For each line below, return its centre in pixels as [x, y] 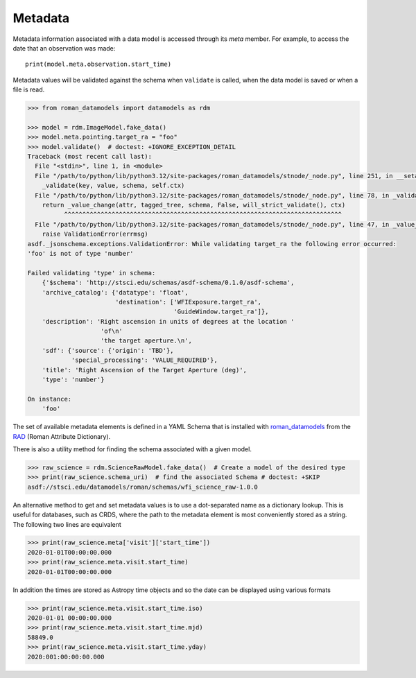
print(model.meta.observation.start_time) [98, 64]
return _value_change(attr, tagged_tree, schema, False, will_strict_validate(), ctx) [194, 205]
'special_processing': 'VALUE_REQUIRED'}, [144, 360]
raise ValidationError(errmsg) [95, 234]
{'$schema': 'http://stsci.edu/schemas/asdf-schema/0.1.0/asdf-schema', [168, 283]
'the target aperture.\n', [146, 341]
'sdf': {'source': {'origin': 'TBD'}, [108, 350]
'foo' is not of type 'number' [81, 253]
